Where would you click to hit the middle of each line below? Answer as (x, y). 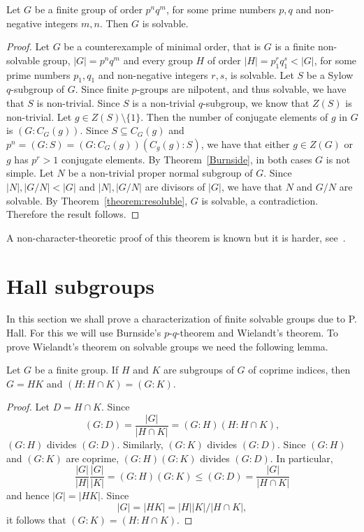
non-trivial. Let (39, 116)
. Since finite (102, 89)
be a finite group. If (77, 370)
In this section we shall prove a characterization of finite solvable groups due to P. (182, 319)
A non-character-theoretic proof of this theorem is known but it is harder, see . (176, 237)
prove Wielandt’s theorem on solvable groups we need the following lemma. (167, 346)
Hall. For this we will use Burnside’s (84, 333)
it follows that (36, 519)
